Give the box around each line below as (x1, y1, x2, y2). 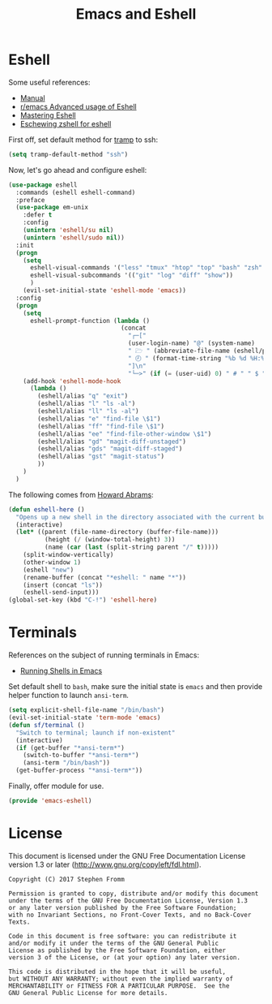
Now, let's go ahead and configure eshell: (8, 165, 147, 175)
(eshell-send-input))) (23, 588, 100, 597)
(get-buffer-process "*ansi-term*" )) (15, 766, 143, 775)
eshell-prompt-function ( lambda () (29, 317, 151, 325)
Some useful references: (8, 77, 91, 87)
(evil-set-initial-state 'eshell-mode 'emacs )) (23, 287, 186, 295)
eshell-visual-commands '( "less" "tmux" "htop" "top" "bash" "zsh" (29, 264, 263, 272)
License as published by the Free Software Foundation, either (8, 946, 227, 954)
